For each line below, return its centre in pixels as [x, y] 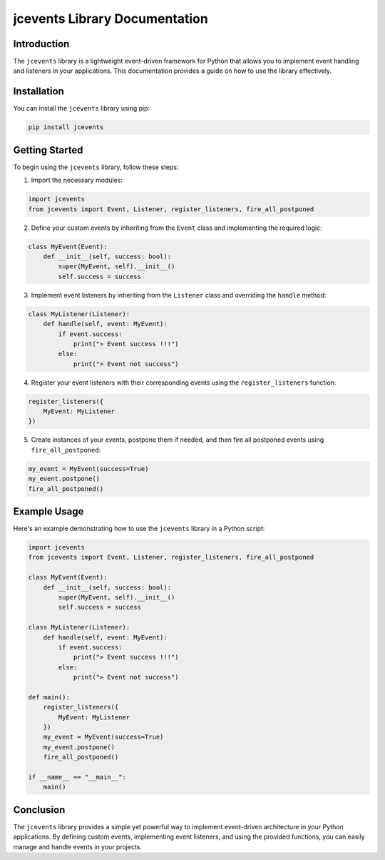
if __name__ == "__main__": [77, 777]
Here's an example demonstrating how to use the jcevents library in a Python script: [139, 529]
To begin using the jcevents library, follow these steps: [96, 167]
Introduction [41, 44]
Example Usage [48, 511]
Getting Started [48, 150]
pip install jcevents [66, 127]
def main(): [49, 697]
